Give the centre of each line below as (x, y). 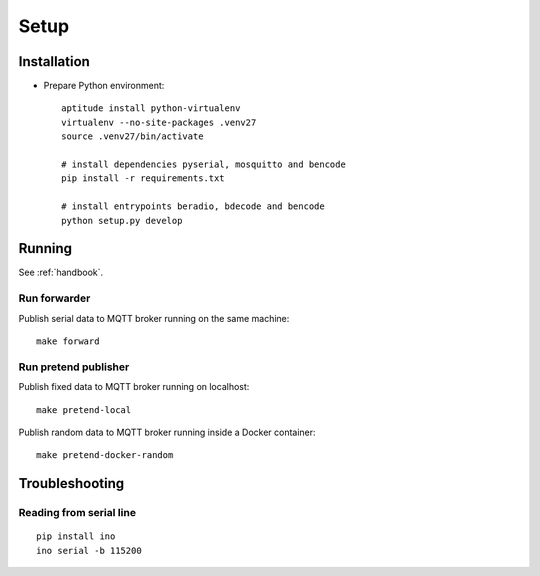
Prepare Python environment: (104, 86)
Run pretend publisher (74, 367)
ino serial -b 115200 (89, 550)
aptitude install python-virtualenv (151, 108)
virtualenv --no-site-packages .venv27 (159, 122)
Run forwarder (54, 298)
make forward (68, 341)
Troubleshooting (71, 483)
